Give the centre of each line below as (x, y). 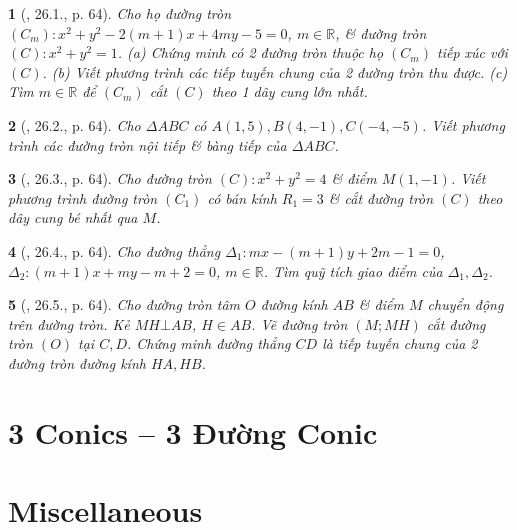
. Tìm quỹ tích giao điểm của (353, 270)
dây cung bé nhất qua (73, 217)
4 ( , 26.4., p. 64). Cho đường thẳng (114, 250)
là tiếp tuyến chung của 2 (400, 343)
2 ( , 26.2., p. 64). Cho (74, 124)
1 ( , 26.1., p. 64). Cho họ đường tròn (120, 13)
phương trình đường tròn (83, 197)
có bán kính (242, 197)
